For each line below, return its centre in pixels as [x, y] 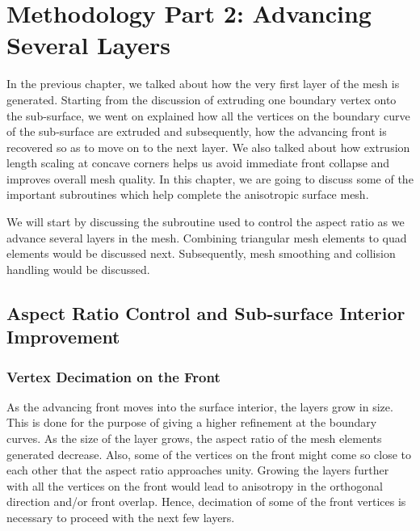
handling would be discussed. [78, 269]
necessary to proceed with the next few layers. [121, 517]
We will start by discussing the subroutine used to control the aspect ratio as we [206, 222]
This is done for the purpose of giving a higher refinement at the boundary [192, 422]
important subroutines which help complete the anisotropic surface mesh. [188, 194]
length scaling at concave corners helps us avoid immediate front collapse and [198, 163]
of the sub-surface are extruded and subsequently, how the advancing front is [197, 131]
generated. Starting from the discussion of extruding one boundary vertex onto [202, 99]
